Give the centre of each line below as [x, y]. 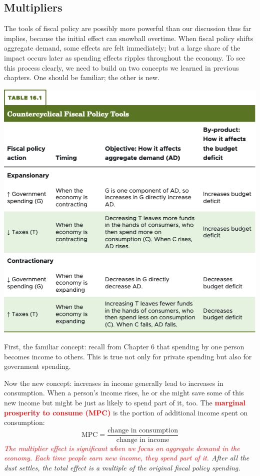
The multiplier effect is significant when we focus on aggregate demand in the [122, 448]
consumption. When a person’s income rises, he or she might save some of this [124, 393]
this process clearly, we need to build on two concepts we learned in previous [121, 67]
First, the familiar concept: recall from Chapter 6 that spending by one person [124, 346]
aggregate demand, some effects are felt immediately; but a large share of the [122, 48]
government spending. [37, 366]
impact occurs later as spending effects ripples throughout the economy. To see [125, 57]
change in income [143, 440]
